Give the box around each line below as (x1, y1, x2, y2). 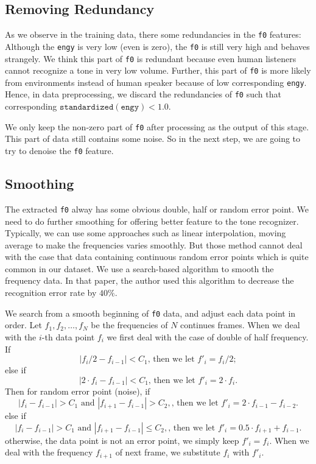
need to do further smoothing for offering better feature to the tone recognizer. (5, 214, 299, 227)
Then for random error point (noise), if (5, 384, 150, 397)
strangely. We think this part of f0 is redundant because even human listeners (5, 52, 297, 65)
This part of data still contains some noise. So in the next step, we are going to (5, 132, 301, 145)
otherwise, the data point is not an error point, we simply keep (5, 434, 239, 446)
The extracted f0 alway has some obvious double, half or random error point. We (5, 202, 309, 215)
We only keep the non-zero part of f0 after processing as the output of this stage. (5, 120, 309, 133)
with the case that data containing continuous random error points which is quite (5, 250, 309, 263)
